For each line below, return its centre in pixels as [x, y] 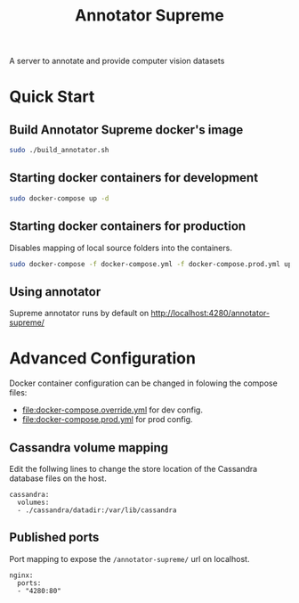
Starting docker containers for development [134, 178]
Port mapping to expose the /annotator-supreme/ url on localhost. [129, 558]
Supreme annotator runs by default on [79, 314]
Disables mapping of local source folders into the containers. [121, 248]
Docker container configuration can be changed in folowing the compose [143, 383]
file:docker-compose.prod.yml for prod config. [107, 420]
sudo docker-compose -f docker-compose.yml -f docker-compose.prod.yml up [151, 264]
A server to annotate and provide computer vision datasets [117, 61]
